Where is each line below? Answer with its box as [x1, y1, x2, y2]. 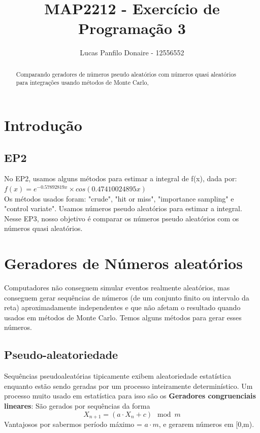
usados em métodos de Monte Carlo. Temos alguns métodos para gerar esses [4, 312, 242, 322]
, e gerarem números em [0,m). [158, 419, 254, 429]
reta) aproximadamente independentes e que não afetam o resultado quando [4, 302, 241, 313]
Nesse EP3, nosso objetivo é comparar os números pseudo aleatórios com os [4, 213, 239, 223]
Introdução [4, 115, 82, 136]
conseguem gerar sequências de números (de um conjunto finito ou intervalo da [4, 292, 249, 303]
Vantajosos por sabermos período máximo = [4, 419, 142, 429]
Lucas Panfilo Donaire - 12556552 [80, 47, 184, 58]
